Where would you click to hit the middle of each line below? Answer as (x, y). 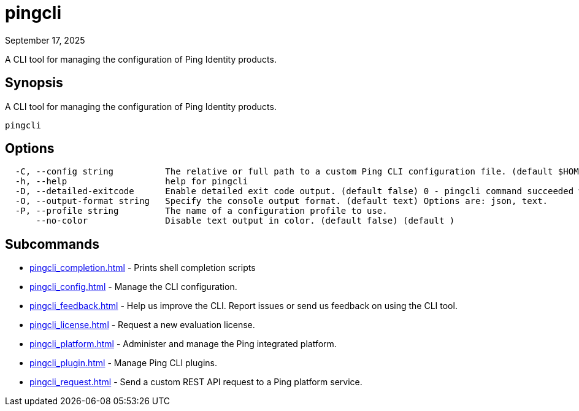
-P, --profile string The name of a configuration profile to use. (201, 211)
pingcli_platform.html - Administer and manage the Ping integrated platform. (183, 344)
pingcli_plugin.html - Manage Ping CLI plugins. (124, 363)
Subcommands (52, 244)
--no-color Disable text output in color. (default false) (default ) (245, 221)
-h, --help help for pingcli (132, 182)
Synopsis (34, 83)
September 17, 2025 (45, 40)
